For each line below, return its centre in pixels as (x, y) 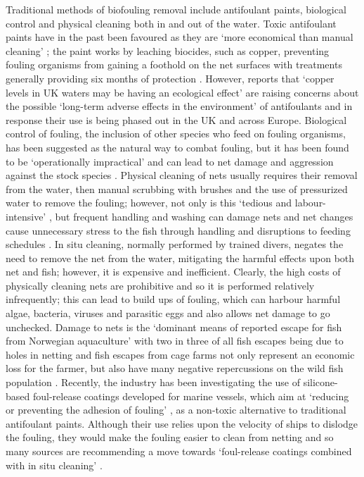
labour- (310, 203)
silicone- (320, 382)
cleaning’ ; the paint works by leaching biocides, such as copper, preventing (168, 50)
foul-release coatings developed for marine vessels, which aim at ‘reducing (191, 396)
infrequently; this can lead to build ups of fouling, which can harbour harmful (173, 299)
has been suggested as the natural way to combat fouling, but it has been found (177, 147)
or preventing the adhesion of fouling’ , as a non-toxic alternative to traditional (176, 410)
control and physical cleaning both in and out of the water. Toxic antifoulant (171, 23)
